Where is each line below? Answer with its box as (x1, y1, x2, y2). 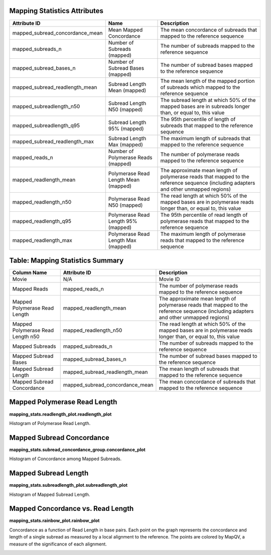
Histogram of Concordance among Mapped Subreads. (9, 456, 122, 462)
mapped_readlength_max (12, 236, 73, 243)
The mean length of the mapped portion (160, 77, 255, 84)
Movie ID (159, 276, 180, 283)
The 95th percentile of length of (160, 115, 236, 122)
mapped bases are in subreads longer (160, 103, 250, 110)
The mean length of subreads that (159, 365, 239, 372)
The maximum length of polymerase (160, 230, 246, 237)
